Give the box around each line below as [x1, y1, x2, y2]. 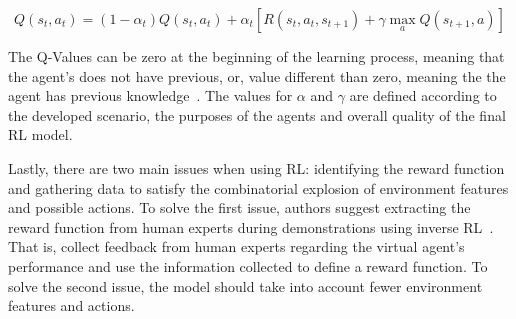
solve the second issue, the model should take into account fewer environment [8, 275, 483, 296]
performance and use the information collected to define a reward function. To [8, 255, 488, 276]
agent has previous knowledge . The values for [8, 85, 293, 106]
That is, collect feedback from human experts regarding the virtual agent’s [8, 236, 465, 257]
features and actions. [8, 295, 135, 316]
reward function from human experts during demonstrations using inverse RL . [8, 216, 494, 237]
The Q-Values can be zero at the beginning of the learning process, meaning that [8, 46, 505, 66]
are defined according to [349, 85, 497, 106]
